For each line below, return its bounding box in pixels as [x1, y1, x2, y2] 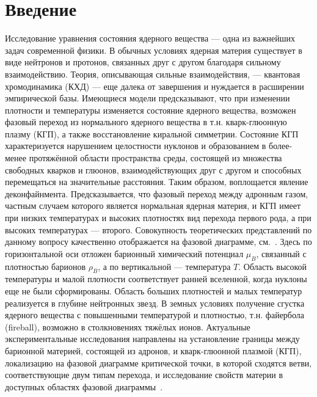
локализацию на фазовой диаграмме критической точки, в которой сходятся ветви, [5, 356, 312, 369]
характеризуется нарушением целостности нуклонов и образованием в [5, 139, 266, 152]
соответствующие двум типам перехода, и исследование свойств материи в [5, 368, 283, 381]
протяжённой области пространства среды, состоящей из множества [29, 151, 282, 164]
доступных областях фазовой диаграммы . [5, 380, 163, 393]
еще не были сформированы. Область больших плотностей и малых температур [5, 285, 302, 297]
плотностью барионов [5, 260, 86, 272]
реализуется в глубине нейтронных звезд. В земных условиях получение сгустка [5, 296, 305, 309]
